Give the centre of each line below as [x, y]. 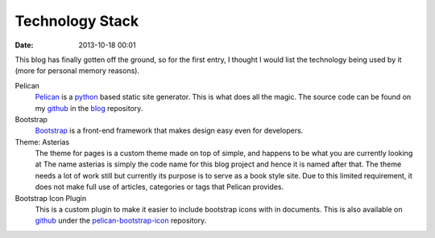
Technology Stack [77, 21]
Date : [24, 45]
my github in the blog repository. [89, 108]
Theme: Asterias [42, 142]
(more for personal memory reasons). [77, 71]
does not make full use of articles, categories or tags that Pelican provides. [159, 187]
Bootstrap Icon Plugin [51, 198]
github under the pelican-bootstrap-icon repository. [121, 220]
